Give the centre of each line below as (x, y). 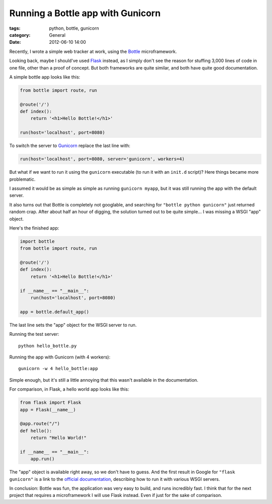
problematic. (22, 179)
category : (20, 35)
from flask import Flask (51, 403)
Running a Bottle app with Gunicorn (85, 13)
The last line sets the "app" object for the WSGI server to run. (73, 325)
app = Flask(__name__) (48, 410)
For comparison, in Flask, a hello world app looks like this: (69, 389)
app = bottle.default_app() (54, 312)
